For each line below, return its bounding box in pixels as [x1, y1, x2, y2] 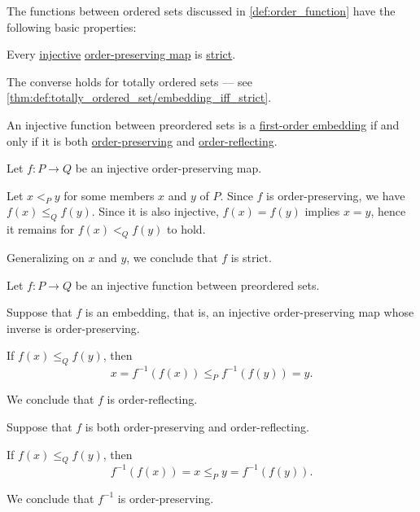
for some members [63, 186, 155, 203]
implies [304, 203, 340, 220]
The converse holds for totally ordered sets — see [7, 72, 252, 90]
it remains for [7, 221, 74, 238]
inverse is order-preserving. [7, 319, 140, 336]
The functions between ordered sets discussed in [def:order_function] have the [7, 2, 396, 19]
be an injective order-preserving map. [75, 160, 262, 177]
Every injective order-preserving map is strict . [7, 46, 236, 63]
